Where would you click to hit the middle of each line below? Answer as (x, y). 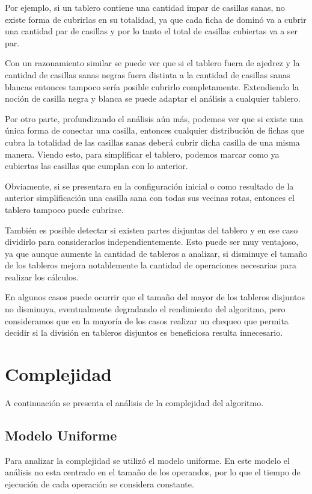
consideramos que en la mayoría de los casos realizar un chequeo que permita (147, 320)
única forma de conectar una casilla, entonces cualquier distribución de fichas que (154, 130)
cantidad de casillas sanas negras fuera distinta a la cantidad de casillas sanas (148, 74)
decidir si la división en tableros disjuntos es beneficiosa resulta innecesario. (144, 332)
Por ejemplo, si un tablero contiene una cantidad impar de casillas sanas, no (145, 7)
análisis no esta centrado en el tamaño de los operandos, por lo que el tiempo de (153, 472)
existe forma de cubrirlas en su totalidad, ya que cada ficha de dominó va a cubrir (156, 19)
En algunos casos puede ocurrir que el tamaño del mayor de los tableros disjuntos (155, 297)
